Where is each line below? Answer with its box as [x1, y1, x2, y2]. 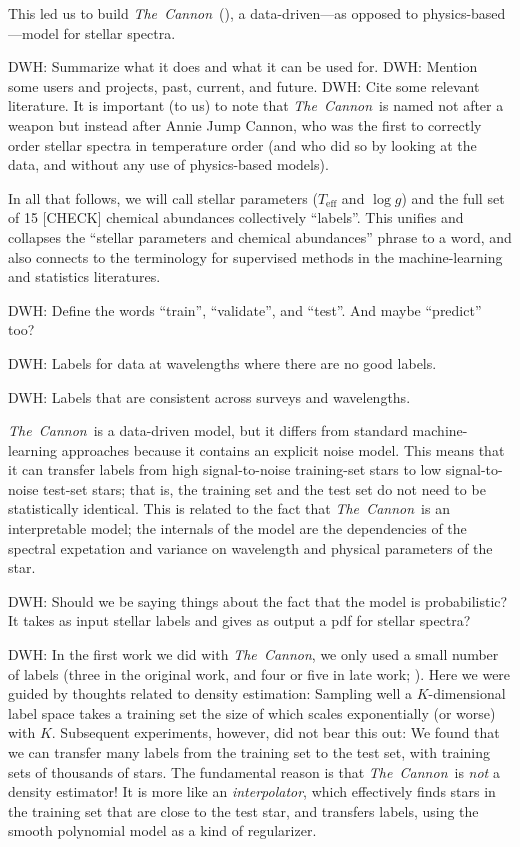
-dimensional [428, 683, 506, 704]
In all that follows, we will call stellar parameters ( [8, 187, 318, 208]
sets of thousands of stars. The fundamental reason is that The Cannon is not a [8, 761, 500, 782]
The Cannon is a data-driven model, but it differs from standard [8, 420, 408, 441]
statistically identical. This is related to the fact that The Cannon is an [8, 498, 450, 519]
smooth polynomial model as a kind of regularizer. [8, 820, 317, 841]
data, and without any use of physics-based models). [8, 154, 329, 175]
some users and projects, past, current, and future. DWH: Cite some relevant [8, 75, 480, 96]
